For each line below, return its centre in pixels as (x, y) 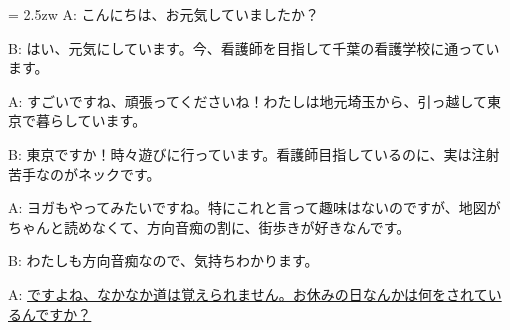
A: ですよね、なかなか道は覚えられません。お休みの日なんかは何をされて (248, 293)
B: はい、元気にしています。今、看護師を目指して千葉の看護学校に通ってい (254, 47)
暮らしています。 (91, 120)
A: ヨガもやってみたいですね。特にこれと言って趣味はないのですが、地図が (254, 207)
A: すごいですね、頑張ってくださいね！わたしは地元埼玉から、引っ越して (248, 100)
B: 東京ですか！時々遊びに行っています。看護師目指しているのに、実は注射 (254, 153)
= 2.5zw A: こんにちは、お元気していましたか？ (164, 14)
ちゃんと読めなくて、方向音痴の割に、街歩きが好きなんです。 (209, 226)
